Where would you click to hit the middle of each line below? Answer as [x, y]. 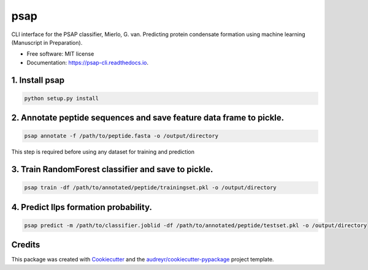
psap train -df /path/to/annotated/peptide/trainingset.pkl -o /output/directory [151, 188]
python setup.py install [62, 98]
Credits [26, 245]
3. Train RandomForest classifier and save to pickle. [112, 169]
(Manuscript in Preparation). [47, 42]
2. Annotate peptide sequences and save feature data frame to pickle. [148, 118]
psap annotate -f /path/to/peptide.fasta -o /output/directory [121, 136]
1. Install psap [38, 80]
